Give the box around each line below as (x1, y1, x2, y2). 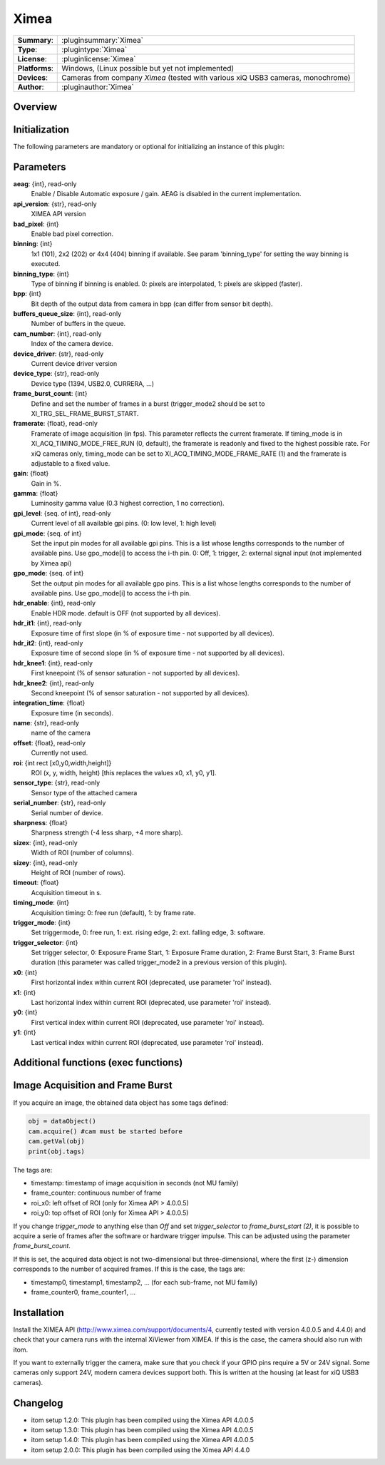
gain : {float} (13, 469, 49, 478)
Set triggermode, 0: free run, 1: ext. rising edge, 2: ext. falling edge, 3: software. (31, 928, 265, 937)
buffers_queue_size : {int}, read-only (13, 310, 121, 318)
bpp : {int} (13, 290, 42, 298)
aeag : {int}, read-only (13, 179, 77, 188)
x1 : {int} (13, 988, 36, 996)
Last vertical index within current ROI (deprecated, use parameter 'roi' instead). (31, 1038, 264, 1046)
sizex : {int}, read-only (13, 838, 78, 847)
